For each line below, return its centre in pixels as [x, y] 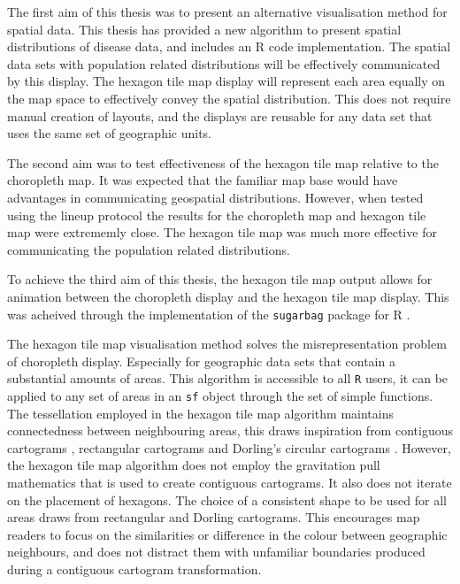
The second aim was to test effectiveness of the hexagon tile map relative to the [223, 162]
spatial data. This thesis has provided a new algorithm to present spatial [204, 29]
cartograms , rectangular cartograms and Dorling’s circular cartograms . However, [229, 447]
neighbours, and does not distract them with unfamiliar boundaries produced [216, 552]
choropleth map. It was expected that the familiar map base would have [203, 180]
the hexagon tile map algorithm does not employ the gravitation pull [194, 465]
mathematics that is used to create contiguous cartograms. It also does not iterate [230, 483]
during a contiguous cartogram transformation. [134, 569]
